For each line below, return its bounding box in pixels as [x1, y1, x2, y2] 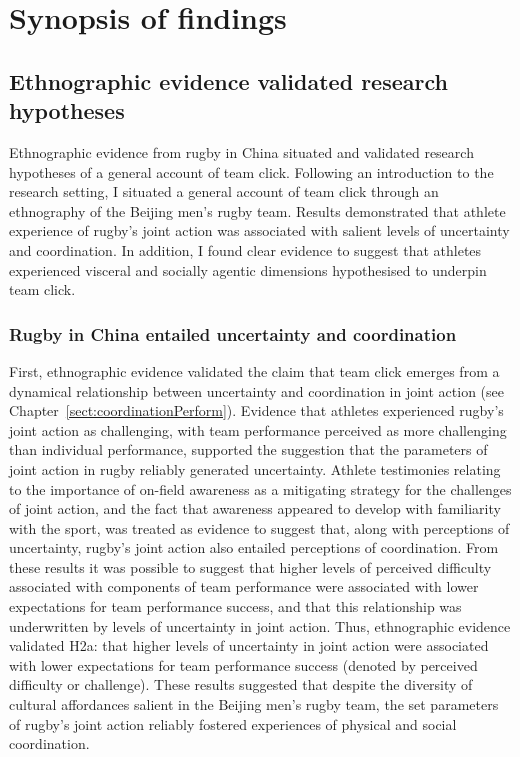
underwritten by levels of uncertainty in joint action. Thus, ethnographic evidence [9, 615, 511, 636]
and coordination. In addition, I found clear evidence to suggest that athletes [9, 239, 482, 260]
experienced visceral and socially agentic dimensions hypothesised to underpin [9, 259, 487, 280]
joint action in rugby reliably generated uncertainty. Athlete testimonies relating [9, 458, 501, 479]
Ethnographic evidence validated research [9, 65, 448, 96]
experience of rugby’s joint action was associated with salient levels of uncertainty [9, 220, 510, 241]
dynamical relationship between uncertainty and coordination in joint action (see [9, 380, 504, 401]
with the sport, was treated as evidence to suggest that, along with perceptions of [9, 517, 510, 538]
